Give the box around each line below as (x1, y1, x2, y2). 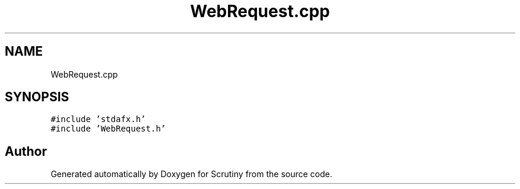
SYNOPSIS (5, 89, 69, 105)
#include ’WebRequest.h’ (50, 124, 166, 134)
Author (5, 143, 47, 159)
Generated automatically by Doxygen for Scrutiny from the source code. (50, 169, 332, 180)
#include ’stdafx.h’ (50, 114, 146, 124)
